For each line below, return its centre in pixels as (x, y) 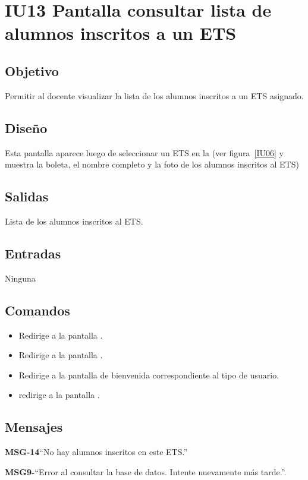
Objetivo (32, 70)
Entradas (33, 253)
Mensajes (34, 427)
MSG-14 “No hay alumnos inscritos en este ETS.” (96, 452)
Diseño (26, 127)
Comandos (37, 310)
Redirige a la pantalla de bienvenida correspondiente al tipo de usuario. (149, 375)
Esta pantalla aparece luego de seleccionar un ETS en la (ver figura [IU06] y (144, 152)
